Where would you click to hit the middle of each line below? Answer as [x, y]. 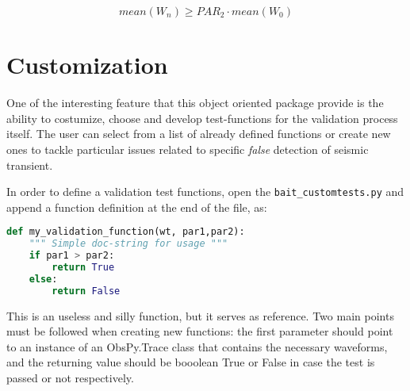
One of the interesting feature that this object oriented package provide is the [195, 103]
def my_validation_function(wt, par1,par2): [126, 232]
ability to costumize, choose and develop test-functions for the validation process [202, 118]
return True [83, 267]
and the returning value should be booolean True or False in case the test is [191, 362]
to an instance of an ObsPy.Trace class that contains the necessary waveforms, [197, 346]
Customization [87, 65]
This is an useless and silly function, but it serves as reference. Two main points [200, 315]
